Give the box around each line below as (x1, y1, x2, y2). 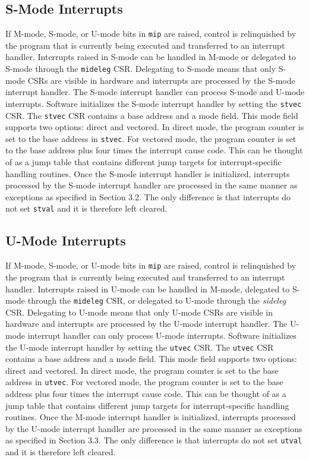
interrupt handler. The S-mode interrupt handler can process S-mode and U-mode (5, 86, 305, 98)
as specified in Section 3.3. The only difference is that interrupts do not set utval (5, 434, 302, 446)
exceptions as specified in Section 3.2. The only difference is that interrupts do (5, 190, 291, 203)
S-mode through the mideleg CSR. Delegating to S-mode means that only (5, 62, 276, 75)
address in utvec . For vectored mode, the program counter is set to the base (5, 376, 283, 388)
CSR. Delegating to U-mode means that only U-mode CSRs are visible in (5, 305, 273, 318)
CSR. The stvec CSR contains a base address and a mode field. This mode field (5, 109, 298, 121)
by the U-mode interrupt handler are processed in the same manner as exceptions (5, 422, 302, 434)
